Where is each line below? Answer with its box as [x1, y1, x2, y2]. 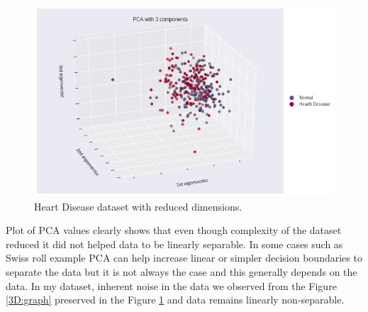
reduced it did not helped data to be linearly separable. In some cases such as [6, 236, 343, 251]
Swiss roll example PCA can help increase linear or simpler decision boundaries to [6, 250, 362, 265]
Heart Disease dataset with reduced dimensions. [34, 199, 242, 213]
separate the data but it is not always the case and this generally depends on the [6, 264, 357, 279]
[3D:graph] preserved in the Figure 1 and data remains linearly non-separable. [6, 292, 345, 307]
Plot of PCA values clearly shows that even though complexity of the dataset [6, 223, 342, 238]
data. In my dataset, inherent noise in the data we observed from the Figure [6, 278, 337, 293]
